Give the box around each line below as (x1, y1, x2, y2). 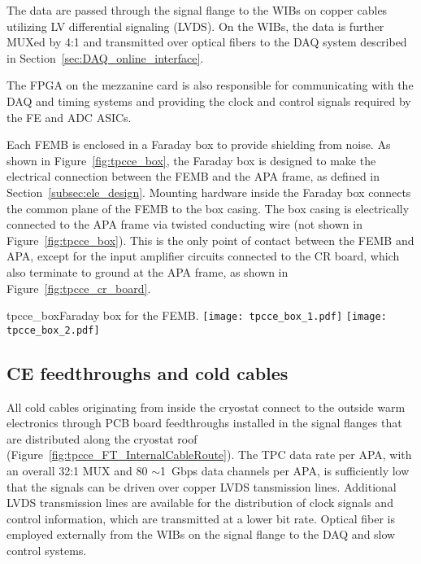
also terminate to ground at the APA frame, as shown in (7, 263, 289, 280)
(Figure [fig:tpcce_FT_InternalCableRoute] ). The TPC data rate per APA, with (7, 446, 412, 463)
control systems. (7, 541, 87, 558)
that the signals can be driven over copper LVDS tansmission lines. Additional (7, 478, 397, 495)
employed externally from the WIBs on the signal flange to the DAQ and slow (7, 526, 396, 543)
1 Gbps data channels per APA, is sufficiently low (159, 461, 410, 479)
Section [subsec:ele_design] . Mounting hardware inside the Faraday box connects (7, 183, 411, 200)
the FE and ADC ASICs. (7, 108, 132, 125)
